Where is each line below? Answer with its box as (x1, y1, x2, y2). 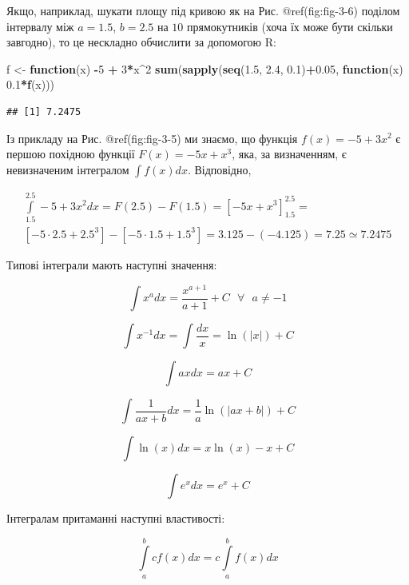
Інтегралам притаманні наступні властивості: (6, 510, 225, 527)
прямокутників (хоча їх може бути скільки (187, 18, 393, 34)
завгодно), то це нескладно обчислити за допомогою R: (6, 34, 276, 50)
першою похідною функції (6, 145, 135, 162)
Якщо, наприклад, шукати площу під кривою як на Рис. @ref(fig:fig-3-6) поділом (6, 2, 400, 18)
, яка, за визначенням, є (232, 145, 347, 162)
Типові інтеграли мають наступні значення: (6, 256, 217, 273)
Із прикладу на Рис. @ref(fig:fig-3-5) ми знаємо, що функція (6, 129, 298, 146)
